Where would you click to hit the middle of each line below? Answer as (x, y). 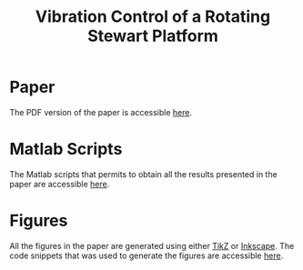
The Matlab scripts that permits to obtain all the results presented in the (143, 174)
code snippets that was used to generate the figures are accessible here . (146, 255)
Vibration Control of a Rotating (153, 17)
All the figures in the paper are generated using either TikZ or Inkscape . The (152, 245)
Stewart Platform (153, 36)
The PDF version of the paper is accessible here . (101, 112)
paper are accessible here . (60, 184)
